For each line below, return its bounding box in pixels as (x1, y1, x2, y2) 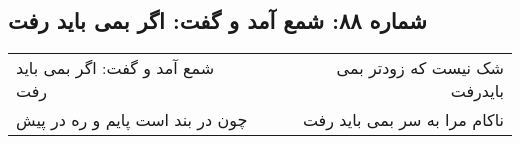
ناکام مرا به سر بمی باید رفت (302, 108, 504, 132)
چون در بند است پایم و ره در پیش (16, 108, 248, 132)
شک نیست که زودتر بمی (336, 56, 504, 80)
